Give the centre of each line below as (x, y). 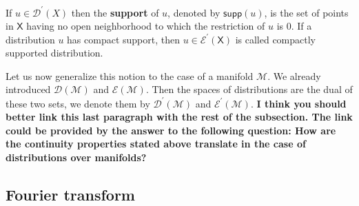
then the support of (115, 12)
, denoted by (194, 12)
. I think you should (298, 103)
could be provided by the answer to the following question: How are (171, 130)
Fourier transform (70, 194)
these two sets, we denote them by (78, 103)
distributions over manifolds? (76, 157)
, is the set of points (306, 12)
